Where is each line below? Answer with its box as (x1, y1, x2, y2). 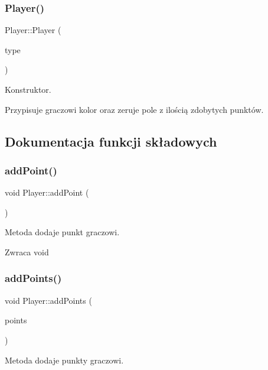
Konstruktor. (5, 83, 51, 95)
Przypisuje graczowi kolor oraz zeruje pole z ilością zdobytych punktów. (5, 103, 264, 115)
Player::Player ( (5, 24, 61, 36)
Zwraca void (5, 245, 49, 258)
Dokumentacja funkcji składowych (5, 132, 217, 150)
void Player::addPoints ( (5, 294, 92, 306)
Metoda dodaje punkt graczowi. (5, 226, 120, 238)
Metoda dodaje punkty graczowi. (5, 353, 124, 366)
